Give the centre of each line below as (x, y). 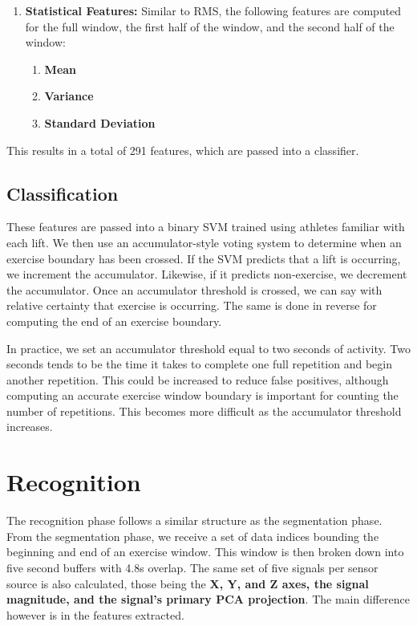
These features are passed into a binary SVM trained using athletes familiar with (206, 227)
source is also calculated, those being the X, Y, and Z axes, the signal (188, 583)
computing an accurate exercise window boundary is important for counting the (202, 395)
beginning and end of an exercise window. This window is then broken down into (205, 552)
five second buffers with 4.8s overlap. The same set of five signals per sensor (192, 567)
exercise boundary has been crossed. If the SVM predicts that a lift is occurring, (204, 258)
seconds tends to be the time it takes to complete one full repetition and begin (199, 364)
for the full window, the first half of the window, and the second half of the (210, 26)
